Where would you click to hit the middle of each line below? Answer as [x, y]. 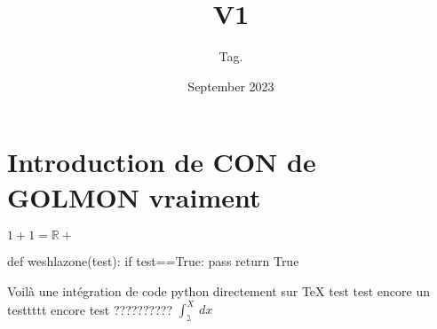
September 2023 [231, 86]
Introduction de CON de [162, 162]
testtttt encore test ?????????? [90, 309]
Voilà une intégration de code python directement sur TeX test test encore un [218, 291]
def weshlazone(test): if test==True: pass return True [153, 261]
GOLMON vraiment [134, 196]
